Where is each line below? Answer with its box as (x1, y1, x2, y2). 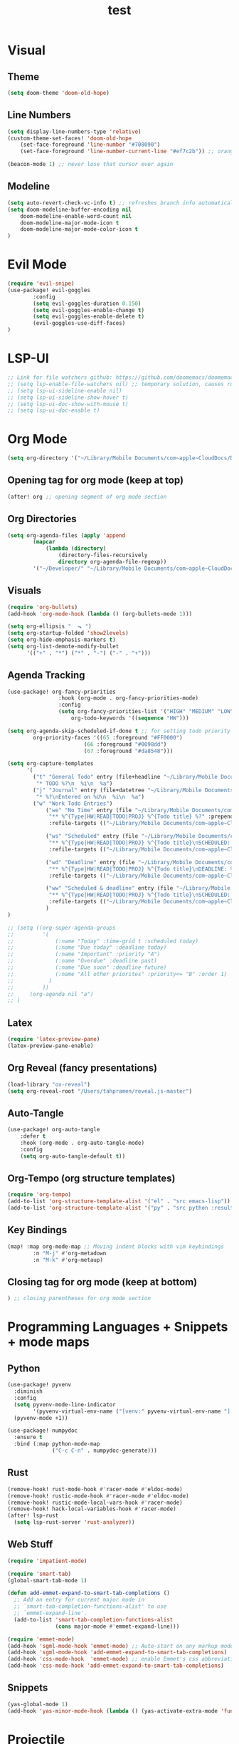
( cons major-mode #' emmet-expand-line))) (55, 1623, 180, 1630)
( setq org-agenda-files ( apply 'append (7, 531, 126, 539)
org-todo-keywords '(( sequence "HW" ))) (70, 715, 190, 722)
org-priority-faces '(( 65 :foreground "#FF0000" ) (33, 734, 183, 741)
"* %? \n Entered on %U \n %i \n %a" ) (36, 793, 144, 800)
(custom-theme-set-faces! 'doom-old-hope (7, 135, 132, 142)
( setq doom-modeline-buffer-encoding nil (7, 206, 132, 213)
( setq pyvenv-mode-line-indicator (14, 1401, 116, 1408)
